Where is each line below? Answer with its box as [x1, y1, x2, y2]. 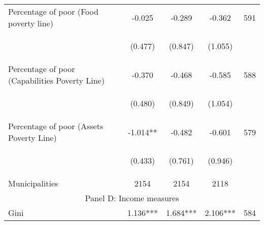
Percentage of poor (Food [8, 6, 98, 17]
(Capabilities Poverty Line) [8, 74, 105, 86]
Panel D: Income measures [85, 192, 179, 204]
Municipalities [8, 177, 58, 189]
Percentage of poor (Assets [8, 120, 104, 132]
